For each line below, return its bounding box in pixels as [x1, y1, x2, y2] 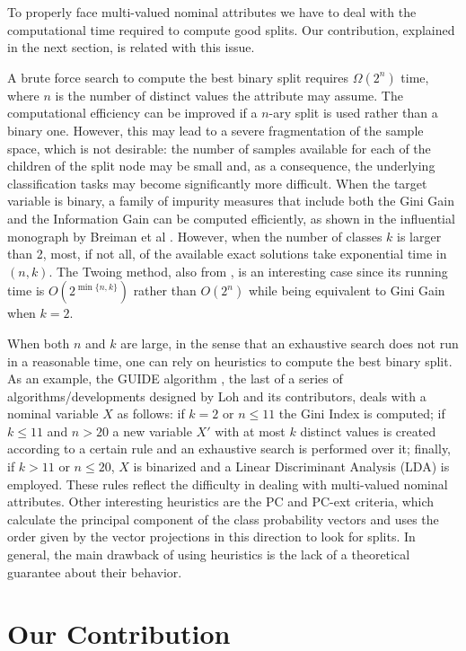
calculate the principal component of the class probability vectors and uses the [7, 509, 439, 528]
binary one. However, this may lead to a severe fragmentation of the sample [7, 120, 424, 139]
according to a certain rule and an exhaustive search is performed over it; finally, [7, 439, 452, 458]
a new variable [112, 421, 192, 440]
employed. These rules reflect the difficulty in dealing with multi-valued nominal [7, 474, 448, 493]
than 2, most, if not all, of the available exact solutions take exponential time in [7, 244, 447, 263]
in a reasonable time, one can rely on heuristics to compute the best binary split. [7, 351, 453, 370]
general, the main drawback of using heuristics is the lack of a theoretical [7, 545, 410, 564]
